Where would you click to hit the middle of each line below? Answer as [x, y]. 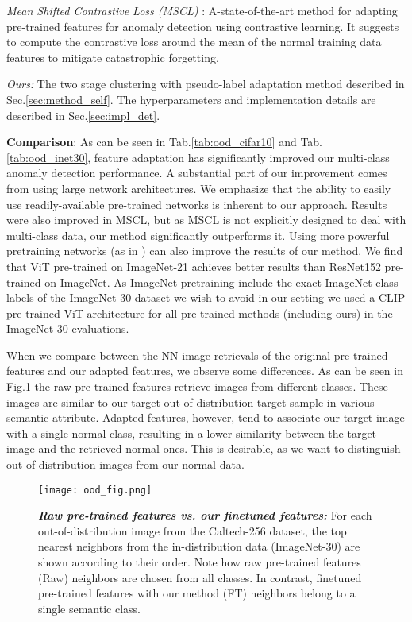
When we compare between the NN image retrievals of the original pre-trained [197, 355]
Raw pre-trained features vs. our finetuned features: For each [205, 515]
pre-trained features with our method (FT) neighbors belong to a [197, 593]
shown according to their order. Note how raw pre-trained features [200, 562]
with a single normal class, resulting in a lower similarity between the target [192, 433]
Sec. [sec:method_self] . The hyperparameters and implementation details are [191, 99]
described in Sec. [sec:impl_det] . [83, 115]
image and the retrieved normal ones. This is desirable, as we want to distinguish [204, 448]
